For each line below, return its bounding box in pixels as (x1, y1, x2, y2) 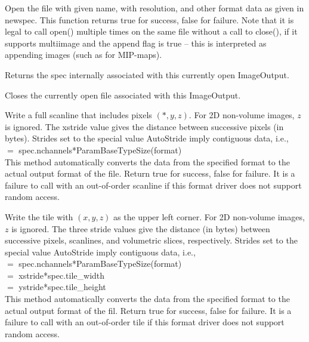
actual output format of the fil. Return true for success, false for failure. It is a (5, 304, 292, 316)
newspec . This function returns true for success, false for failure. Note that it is (5, 13, 294, 26)
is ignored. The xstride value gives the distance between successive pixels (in (5, 120, 284, 133)
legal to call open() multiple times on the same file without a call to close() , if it (5, 25, 298, 38)
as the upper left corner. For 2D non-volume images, (113, 210, 305, 223)
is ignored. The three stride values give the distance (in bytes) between (11, 222, 270, 235)
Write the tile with (5, 210, 73, 223)
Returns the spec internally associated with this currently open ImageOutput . (5, 68, 289, 81)
